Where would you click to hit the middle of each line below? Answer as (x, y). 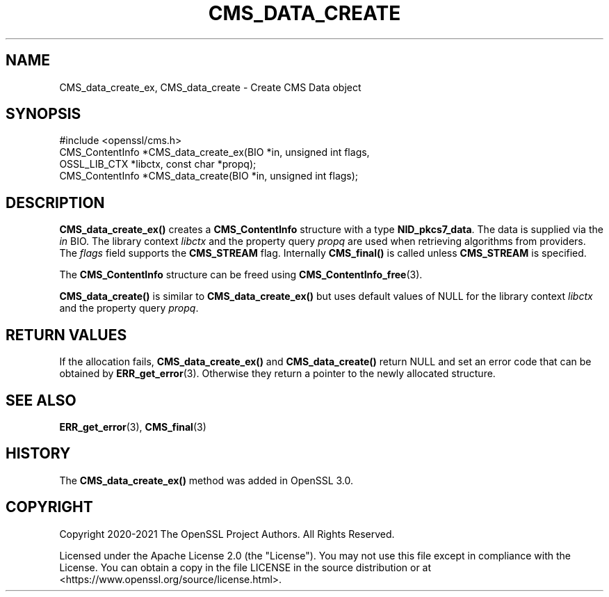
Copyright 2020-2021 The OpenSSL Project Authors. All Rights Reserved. (227, 534)
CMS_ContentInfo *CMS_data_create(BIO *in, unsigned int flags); (209, 176)
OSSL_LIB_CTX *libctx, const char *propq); (158, 164)
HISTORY (38, 454)
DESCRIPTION (55, 202)
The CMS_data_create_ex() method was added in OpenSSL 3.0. (206, 480)
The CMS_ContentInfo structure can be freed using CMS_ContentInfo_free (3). (241, 275)
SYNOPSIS (43, 114)
